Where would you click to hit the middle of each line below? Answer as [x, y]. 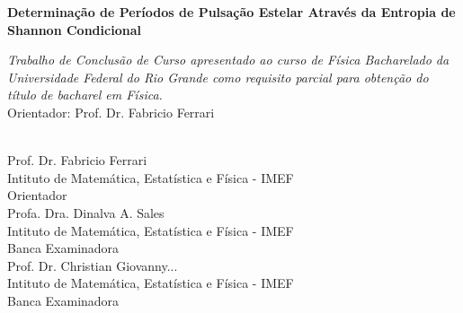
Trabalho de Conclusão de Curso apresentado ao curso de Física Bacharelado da [228, 60]
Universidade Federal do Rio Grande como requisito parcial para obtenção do [218, 77]
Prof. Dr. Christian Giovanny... [93, 265]
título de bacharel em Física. [85, 95]
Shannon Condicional [74, 29]
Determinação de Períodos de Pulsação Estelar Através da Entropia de [231, 12]
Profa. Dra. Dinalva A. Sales [86, 212]
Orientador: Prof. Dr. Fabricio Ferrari [111, 112]
